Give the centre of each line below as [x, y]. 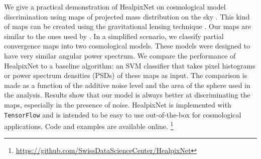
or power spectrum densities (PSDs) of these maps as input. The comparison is [126, 75]
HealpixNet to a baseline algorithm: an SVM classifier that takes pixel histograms [130, 65]
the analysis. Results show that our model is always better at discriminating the [127, 95]
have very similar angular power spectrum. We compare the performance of [120, 55]
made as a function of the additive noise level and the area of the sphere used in [127, 85]
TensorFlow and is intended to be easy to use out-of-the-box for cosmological [123, 114]
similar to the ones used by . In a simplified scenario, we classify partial [114, 36]
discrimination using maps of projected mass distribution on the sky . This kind [127, 16]
